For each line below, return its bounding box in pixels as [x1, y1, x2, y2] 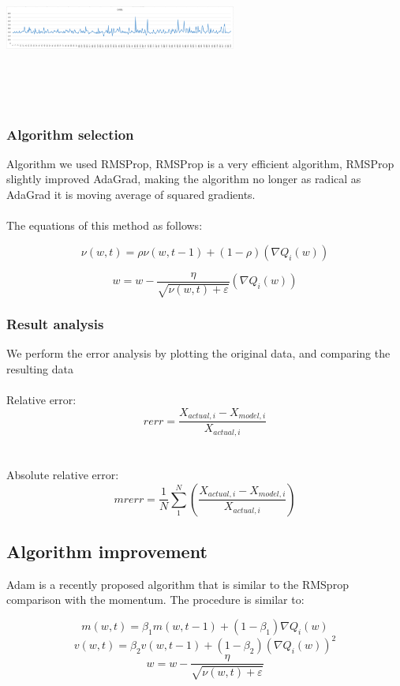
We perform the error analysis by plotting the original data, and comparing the [6, 345, 391, 362]
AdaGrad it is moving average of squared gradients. [6, 186, 256, 202]
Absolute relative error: [6, 466, 119, 482]
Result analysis [6, 314, 104, 334]
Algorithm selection [6, 124, 134, 144]
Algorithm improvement [6, 538, 207, 563]
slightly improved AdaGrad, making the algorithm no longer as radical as [6, 171, 361, 187]
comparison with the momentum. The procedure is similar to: [6, 591, 305, 608]
